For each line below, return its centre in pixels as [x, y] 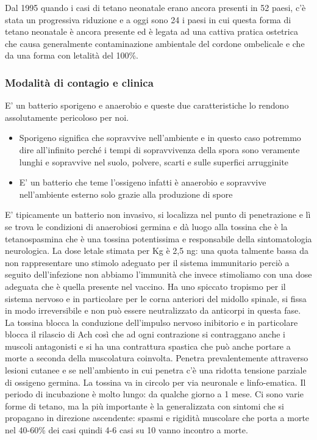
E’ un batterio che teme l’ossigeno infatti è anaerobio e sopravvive [143, 182]
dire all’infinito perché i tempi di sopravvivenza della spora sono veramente [159, 149]
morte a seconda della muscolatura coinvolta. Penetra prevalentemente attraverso [157, 358]
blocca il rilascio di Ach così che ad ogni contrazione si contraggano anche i [145, 334]
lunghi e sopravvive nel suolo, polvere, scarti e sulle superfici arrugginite [154, 161]
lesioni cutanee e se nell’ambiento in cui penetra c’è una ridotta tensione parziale [156, 370]
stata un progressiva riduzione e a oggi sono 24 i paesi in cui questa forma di [148, 19]
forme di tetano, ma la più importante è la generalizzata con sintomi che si [144, 406]
